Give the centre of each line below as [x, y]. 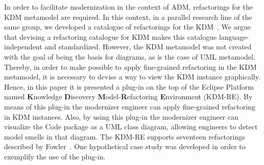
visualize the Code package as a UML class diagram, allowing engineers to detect [131, 127]
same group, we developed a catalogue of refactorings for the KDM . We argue [128, 27]
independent [23, 47]
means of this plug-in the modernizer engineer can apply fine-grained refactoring [130, 106]
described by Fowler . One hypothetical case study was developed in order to [125, 146]
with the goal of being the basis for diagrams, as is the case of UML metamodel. [130, 56]
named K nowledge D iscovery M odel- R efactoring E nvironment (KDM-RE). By [128, 97]
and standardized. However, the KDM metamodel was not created [148, 47]
